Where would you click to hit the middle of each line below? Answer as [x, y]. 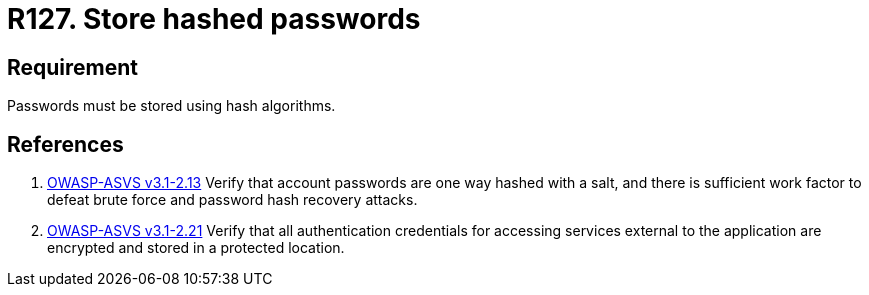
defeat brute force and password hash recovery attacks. [232, 200]
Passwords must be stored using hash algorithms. [171, 106]
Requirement [73, 67]
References [65, 144]
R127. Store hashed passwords [214, 19]
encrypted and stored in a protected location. [196, 248]
